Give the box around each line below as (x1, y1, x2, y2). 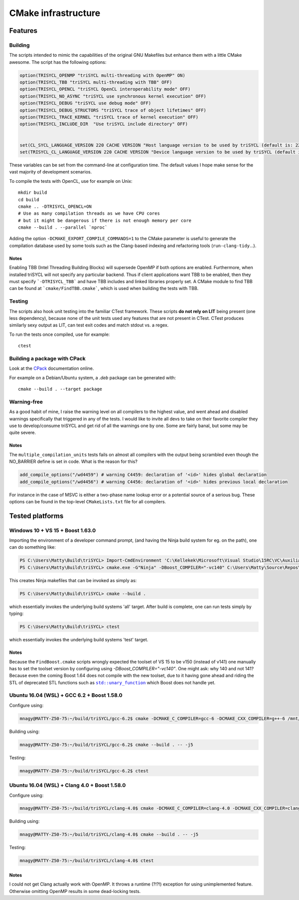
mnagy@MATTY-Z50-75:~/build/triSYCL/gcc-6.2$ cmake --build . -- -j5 (19, 742, 193, 748)
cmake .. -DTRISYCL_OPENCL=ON (18, 203, 92, 209)
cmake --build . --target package (18, 386, 102, 392)
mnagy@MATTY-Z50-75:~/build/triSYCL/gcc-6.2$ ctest (19, 768, 149, 773)
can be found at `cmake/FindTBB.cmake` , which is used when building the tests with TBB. (9, 286, 199, 292)
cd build (18, 197, 39, 202)
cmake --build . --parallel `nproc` (18, 225, 108, 230)
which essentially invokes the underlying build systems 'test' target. (9, 637, 149, 643)
